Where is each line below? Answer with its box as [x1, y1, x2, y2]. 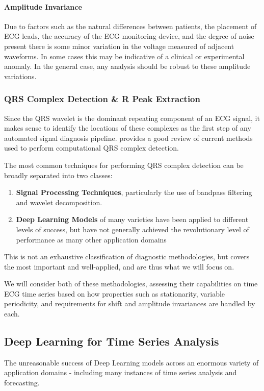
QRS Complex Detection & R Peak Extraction [4, 92, 200, 105]
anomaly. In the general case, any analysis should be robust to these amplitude [4, 61, 251, 71]
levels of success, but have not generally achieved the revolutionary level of [16, 224, 249, 234]
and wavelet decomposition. [16, 197, 102, 207]
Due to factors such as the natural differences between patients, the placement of [4, 20, 257, 31]
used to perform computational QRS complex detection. [4, 142, 179, 153]
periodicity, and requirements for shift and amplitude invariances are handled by [4, 298, 255, 309]
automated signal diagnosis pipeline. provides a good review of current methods [4, 132, 253, 143]
